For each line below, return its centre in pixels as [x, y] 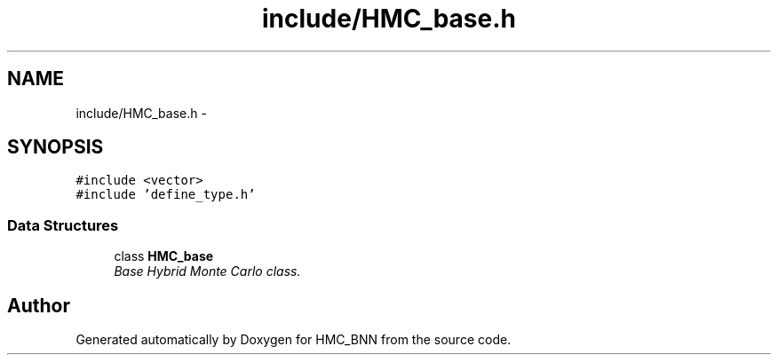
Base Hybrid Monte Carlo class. [207, 271]
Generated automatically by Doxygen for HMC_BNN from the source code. [294, 340]
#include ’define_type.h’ [166, 195]
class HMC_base [164, 256]
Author [39, 305]
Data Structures [63, 225]
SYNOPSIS [56, 147]
